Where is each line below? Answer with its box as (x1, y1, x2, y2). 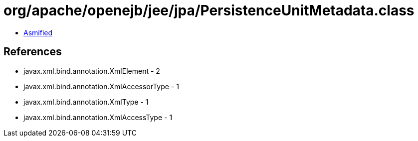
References (3, 45, 62, 58)
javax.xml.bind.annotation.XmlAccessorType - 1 (23, 82, 179, 91)
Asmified (23, 28, 53, 37)
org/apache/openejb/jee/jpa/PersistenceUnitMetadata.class (3, 2, 415, 19)
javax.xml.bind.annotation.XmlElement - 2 (23, 66, 160, 75)
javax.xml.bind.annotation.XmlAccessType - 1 (23, 113, 173, 122)
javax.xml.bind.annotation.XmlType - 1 (23, 97, 149, 106)
